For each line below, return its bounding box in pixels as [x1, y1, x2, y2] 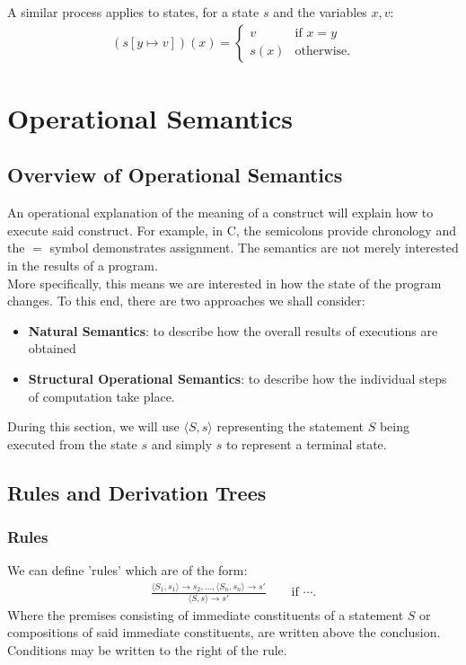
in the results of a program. [7, 255, 158, 274]
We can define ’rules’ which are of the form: [7, 561, 248, 580]
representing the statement [216, 417, 364, 436]
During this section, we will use [7, 417, 180, 436]
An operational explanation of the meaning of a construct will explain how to [7, 203, 434, 222]
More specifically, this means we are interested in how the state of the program [7, 273, 442, 292]
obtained [28, 339, 76, 358]
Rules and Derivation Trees [7, 478, 267, 506]
